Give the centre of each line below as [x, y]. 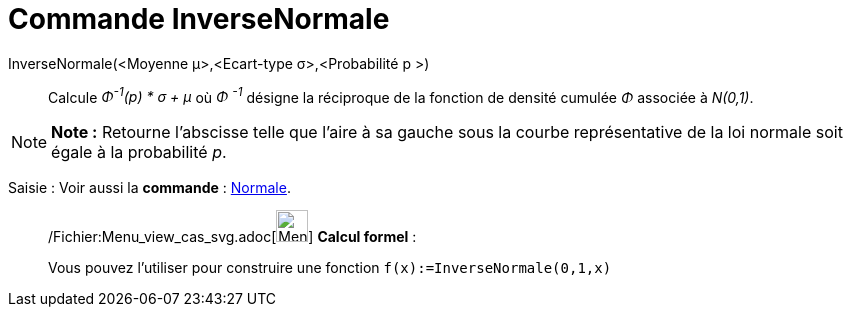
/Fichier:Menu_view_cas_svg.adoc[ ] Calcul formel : [232, 237]
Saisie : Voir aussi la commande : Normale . [149, 188]
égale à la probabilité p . [139, 152]
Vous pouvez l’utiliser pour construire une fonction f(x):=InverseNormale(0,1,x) [330, 268]
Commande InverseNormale [199, 19]
